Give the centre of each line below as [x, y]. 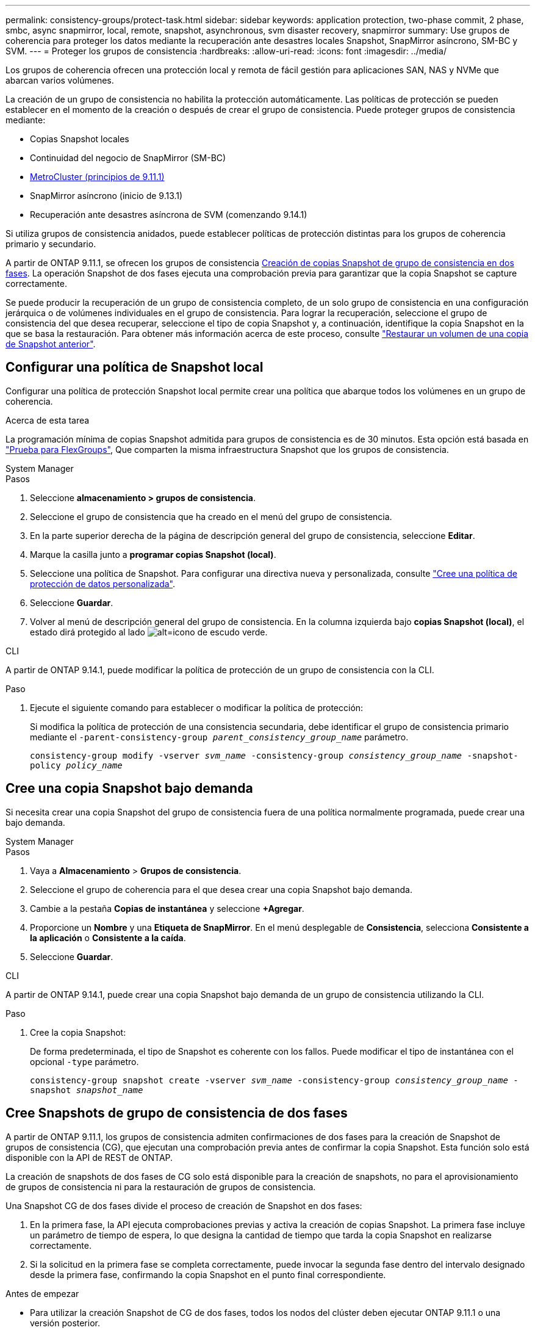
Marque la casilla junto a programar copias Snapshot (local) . [153, 554]
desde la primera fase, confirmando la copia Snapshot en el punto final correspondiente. [208, 1274]
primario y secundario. [51, 244]
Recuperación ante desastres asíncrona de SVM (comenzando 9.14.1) [169, 215]
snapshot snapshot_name [87, 1090]
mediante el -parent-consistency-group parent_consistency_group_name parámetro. [219, 737]
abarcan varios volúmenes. [60, 80]
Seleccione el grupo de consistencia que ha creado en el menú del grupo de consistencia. [211, 516]
